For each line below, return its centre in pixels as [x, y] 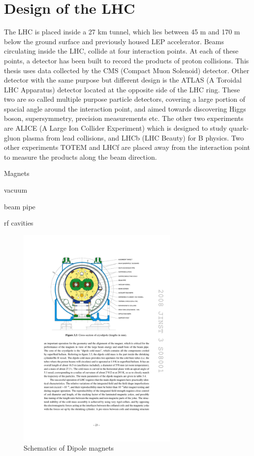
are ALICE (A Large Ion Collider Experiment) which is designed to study [115, 128]
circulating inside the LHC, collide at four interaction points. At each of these [121, 51]
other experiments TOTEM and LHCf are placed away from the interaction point [127, 147]
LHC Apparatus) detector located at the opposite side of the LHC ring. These [122, 89]
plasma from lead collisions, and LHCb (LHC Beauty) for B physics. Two [133, 137]
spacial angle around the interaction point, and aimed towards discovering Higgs [125, 108]
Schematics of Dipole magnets [69, 448]
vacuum [16, 190]
